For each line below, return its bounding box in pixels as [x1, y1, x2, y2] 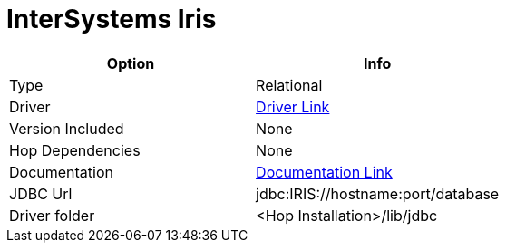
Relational [256, 75, 323, 94]
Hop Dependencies [9, 140, 141, 159]
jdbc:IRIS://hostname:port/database [256, 184, 500, 203]
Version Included [9, 119, 124, 138]
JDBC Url [9, 184, 73, 203]
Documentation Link [256, 162, 393, 181]
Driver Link [256, 97, 330, 116]
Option [106, 53, 155, 72]
